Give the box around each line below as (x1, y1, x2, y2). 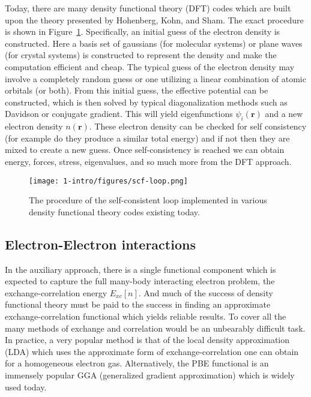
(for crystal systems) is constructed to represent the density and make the (5, 49, 277, 61)
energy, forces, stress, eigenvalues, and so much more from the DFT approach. (5, 155, 292, 167)
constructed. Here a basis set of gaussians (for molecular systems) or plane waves (5, 37, 303, 49)
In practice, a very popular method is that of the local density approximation (5, 333, 290, 346)
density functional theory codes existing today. (29, 205, 200, 218)
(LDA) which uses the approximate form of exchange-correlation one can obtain (5, 345, 299, 357)
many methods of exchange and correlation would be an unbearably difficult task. (5, 321, 306, 334)
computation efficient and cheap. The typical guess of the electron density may (5, 60, 295, 73)
